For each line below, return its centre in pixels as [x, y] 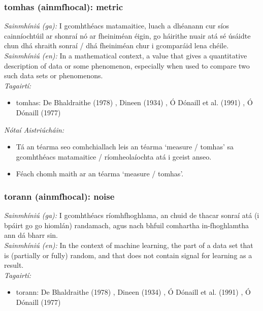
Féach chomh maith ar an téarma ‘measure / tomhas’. [100, 174]
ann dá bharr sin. [31, 235]
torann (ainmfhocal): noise [59, 196]
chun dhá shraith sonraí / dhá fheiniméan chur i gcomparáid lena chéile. [117, 45]
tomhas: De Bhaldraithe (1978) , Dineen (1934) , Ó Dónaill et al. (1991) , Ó [134, 102]
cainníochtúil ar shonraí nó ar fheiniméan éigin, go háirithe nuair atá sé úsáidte [127, 35]
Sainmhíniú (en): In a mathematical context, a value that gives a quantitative [126, 55]
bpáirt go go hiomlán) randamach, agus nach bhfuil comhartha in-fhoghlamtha [127, 225]
